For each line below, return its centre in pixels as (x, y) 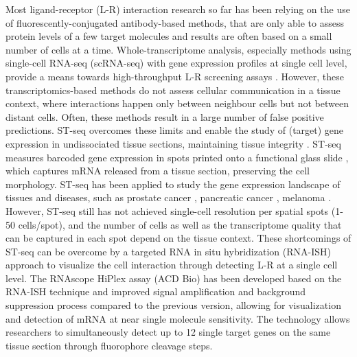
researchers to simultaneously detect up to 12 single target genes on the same (168, 332)
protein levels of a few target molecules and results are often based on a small (169, 36)
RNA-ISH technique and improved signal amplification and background (156, 291)
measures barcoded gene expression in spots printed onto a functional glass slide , (177, 157)
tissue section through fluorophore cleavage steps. (109, 345)
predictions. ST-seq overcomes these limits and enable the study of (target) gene (175, 130)
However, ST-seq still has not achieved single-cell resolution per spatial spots (167, 210)
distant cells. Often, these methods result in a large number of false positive (165, 116)
